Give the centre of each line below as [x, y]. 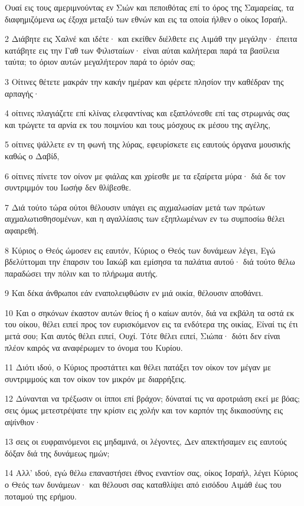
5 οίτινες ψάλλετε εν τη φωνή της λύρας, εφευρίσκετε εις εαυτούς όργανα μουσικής [148, 144]
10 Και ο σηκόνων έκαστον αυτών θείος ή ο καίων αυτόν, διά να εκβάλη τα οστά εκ [150, 312]
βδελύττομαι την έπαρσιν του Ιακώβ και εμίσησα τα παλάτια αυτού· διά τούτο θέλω [150, 262]
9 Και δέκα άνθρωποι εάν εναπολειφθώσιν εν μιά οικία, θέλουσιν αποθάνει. [134, 293]
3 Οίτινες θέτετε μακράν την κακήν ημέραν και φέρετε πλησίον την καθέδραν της [144, 81]
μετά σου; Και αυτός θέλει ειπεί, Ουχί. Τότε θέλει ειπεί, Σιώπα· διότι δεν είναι [143, 336]
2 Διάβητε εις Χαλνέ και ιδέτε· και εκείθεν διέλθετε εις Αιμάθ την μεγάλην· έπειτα [151, 39]
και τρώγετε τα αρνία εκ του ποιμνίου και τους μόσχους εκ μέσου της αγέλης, [138, 124]
